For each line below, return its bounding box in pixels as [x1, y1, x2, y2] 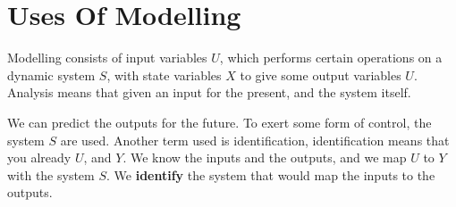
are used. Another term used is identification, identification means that [60, 130, 450, 149]
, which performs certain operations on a [219, 48, 443, 67]
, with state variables [106, 65, 222, 84]
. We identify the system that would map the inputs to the [106, 165, 435, 184]
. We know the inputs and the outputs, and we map [122, 148, 407, 167]
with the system [7, 165, 95, 184]
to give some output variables [240, 65, 401, 84]
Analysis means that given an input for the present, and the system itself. [7, 83, 411, 102]
